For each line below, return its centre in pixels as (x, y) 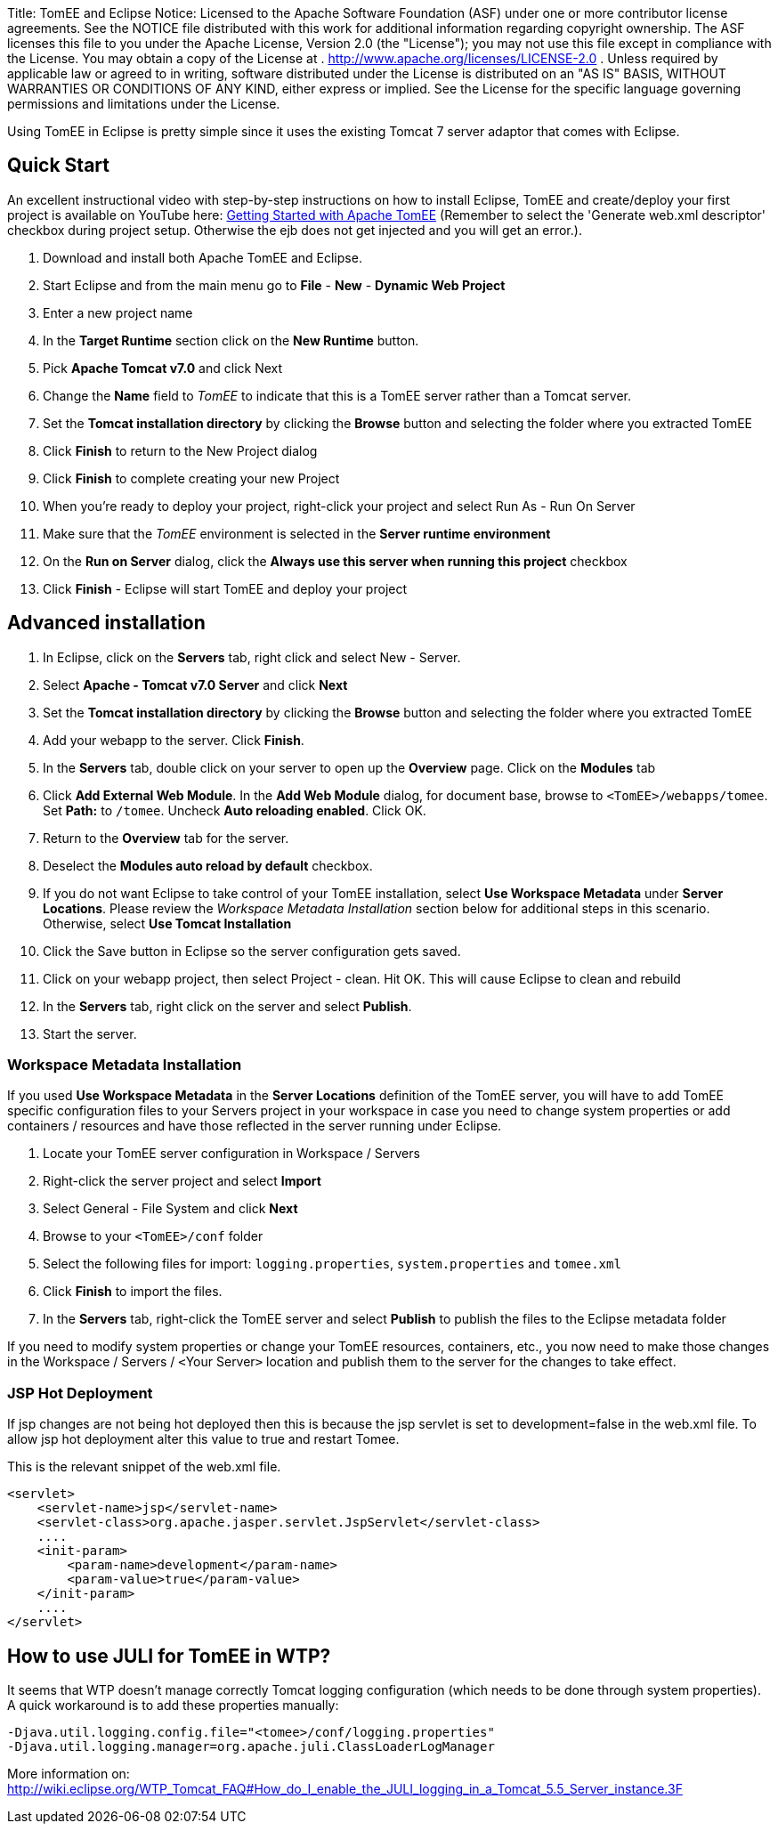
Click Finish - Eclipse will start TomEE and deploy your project (225, 588)
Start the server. (90, 1033)
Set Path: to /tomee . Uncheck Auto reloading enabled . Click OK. (235, 810)
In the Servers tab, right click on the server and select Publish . (227, 1006)
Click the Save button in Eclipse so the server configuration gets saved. (252, 951)
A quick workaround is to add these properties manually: (173, 1705)
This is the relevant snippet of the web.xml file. (144, 1467)
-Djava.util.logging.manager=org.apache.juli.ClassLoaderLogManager (251, 1747)
